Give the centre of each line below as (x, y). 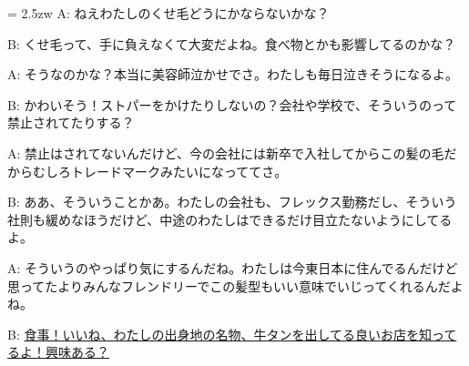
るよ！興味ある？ (58, 352)
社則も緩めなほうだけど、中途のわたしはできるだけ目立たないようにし (217, 219)
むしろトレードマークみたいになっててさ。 (160, 171)
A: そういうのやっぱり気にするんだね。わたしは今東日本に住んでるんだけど (233, 267)
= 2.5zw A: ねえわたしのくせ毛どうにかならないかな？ (168, 13)
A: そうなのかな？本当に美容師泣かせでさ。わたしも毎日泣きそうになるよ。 (233, 74)
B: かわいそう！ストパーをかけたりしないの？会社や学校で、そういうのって (232, 104)
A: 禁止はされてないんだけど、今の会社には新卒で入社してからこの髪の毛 (226, 152)
